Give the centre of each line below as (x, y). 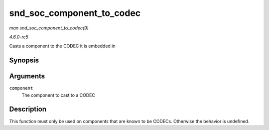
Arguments (27, 76)
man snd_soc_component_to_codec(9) (49, 28)
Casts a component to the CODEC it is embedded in (62, 46)
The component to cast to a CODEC (59, 95)
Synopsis (24, 61)
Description (28, 109)
